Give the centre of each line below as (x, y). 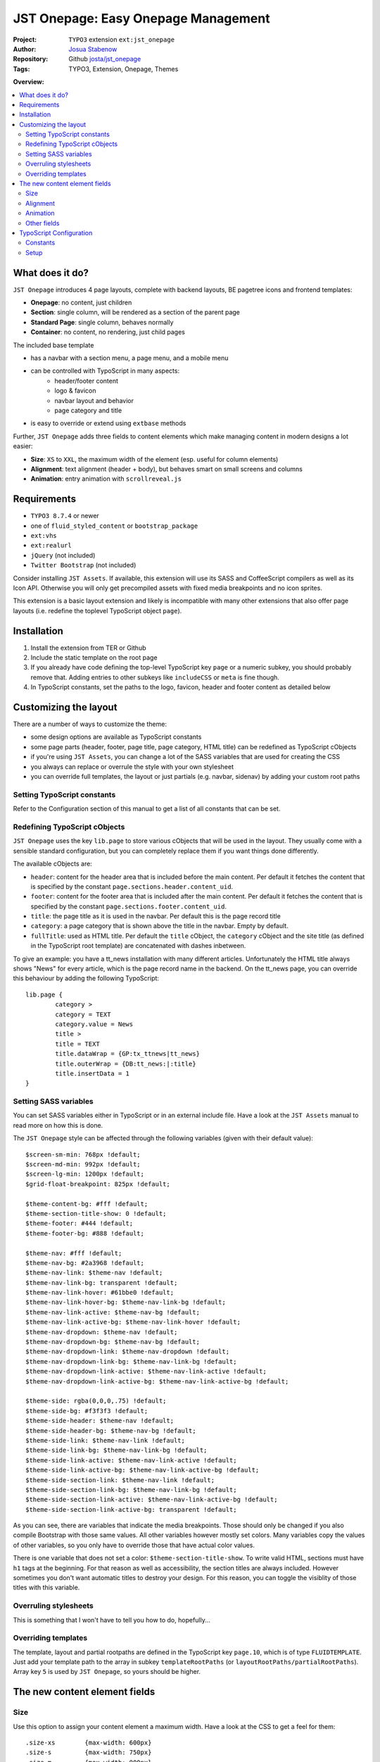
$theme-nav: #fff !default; (74, 1253)
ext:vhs (44, 535)
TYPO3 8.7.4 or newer (65, 516)
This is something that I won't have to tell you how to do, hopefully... (112, 1620)
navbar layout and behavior (94, 400)
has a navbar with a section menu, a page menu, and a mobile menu (129, 358)
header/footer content (87, 381)
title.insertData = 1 (93, 1073)
